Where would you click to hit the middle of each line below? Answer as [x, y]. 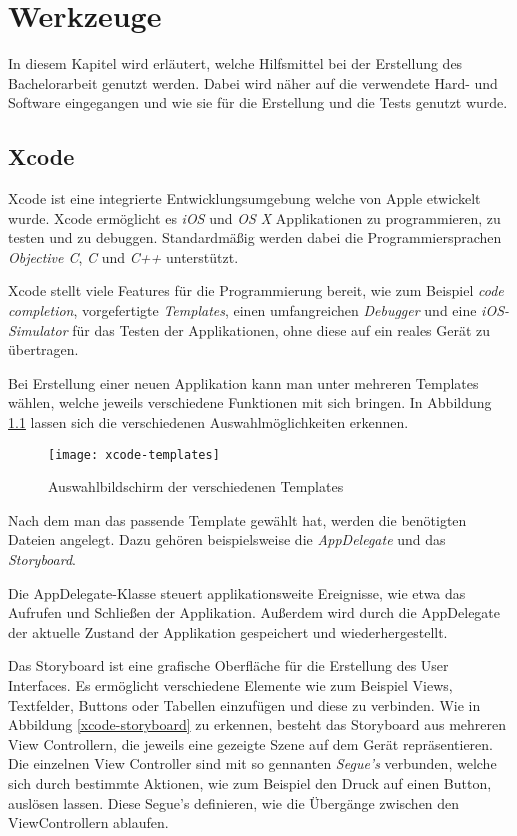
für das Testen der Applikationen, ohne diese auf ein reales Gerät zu [281, 329]
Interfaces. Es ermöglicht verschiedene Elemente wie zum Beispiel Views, [230, 685]
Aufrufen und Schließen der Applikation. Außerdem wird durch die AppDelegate [254, 612]
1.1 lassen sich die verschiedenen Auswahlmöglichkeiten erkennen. [208, 422]
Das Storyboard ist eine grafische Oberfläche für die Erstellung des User [228, 665]
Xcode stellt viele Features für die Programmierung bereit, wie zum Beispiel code [256, 290]
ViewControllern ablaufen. [88, 822]
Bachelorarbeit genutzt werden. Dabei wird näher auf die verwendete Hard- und [253, 82]
